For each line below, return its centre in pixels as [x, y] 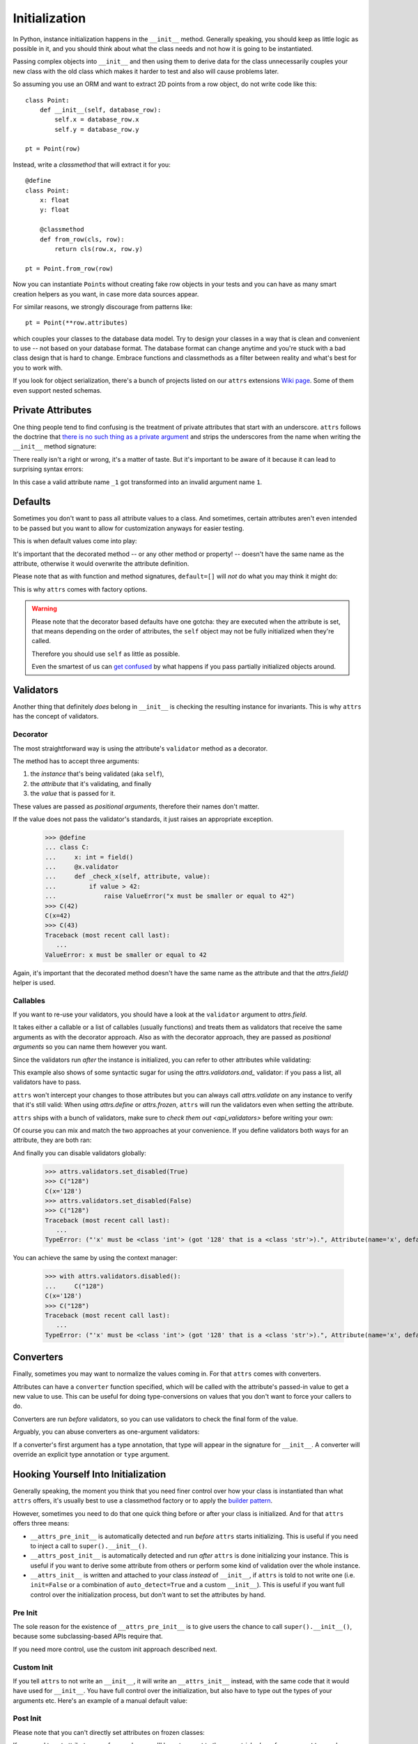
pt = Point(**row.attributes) [77, 323]
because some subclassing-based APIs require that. [88, 1637]
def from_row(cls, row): [82, 239]
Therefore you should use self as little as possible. [106, 654]
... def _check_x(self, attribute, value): [127, 877]
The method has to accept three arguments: [76, 761]
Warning [44, 609]
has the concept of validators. [56, 716]
